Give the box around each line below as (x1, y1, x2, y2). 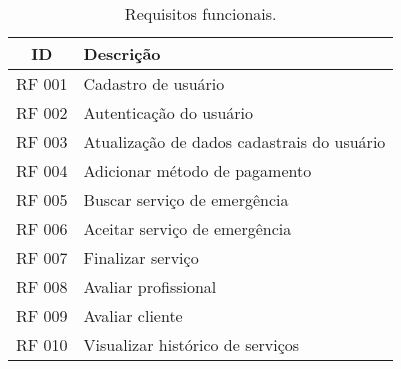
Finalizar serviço (83, 246, 199, 269)
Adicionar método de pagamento (83, 159, 312, 182)
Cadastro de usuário (83, 72, 225, 95)
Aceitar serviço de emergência (83, 217, 292, 240)
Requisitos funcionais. (124, 2, 277, 25)
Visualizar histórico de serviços (83, 333, 300, 356)
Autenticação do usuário (83, 101, 254, 124)
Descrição (83, 42, 161, 65)
